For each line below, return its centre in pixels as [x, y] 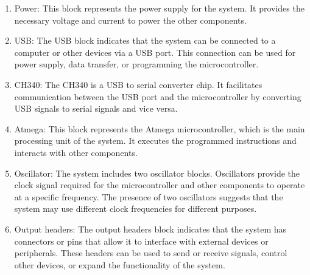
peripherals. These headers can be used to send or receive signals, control [151, 253]
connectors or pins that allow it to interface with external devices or [141, 241]
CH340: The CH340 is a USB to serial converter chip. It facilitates [138, 84]
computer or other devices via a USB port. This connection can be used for [155, 52]
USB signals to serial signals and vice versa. [96, 108]
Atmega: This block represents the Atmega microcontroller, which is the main [160, 128]
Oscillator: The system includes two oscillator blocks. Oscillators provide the [157, 173]
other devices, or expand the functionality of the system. [120, 264]
